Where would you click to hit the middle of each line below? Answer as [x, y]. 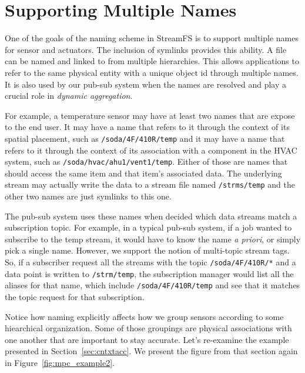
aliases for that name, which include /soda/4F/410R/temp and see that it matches [152, 285]
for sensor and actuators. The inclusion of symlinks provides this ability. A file [146, 49]
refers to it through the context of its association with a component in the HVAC [151, 150]
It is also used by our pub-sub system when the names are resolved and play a [146, 84]
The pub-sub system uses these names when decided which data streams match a [151, 216]
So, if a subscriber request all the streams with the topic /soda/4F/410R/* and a [150, 262]
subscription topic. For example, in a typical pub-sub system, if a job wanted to [148, 227]
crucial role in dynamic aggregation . [69, 96]
